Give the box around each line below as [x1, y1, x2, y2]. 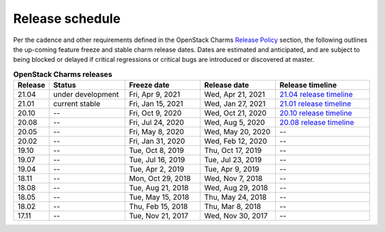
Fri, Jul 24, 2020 [128, 117, 185, 127]
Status [53, 80, 76, 90]
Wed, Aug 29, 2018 [204, 183, 269, 193]
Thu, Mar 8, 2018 [204, 201, 262, 211]
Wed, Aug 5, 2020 [204, 117, 265, 127]
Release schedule [13, 11, 121, 26]
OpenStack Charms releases [13, 69, 113, 79]
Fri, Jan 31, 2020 [128, 136, 185, 146]
